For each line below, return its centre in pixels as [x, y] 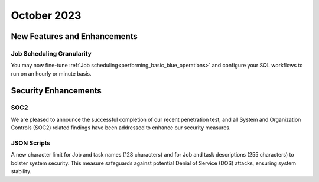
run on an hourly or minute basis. [51, 73]
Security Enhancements [56, 91]
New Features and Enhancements [74, 36]
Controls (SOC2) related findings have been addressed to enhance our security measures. [121, 128]
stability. [21, 171]
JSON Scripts [31, 143]
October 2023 [46, 15]
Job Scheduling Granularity [51, 53]
